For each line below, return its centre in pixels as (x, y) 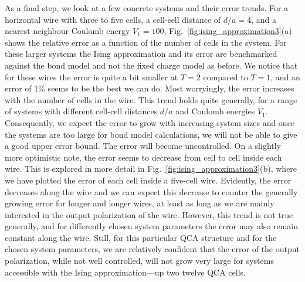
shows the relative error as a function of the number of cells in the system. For (146, 42)
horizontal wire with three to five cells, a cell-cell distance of (113, 19)
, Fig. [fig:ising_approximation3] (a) (228, 31)
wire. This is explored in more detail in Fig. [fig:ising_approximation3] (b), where (151, 169)
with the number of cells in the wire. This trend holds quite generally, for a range (151, 99)
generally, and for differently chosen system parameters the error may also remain (152, 226)
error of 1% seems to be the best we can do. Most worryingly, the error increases (150, 88)
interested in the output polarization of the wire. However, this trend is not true (149, 214)
